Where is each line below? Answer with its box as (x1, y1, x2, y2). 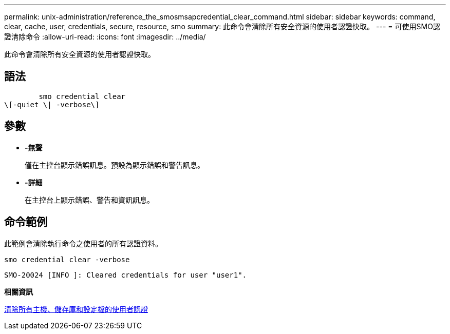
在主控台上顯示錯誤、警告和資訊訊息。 (25, 195, 154, 204)
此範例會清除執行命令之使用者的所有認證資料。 (4, 239, 162, 248)
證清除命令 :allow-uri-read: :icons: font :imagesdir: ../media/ (4, 32, 206, 41)
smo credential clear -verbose (4, 255, 130, 264)
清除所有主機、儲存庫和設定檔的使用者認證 (4, 304, 148, 313)
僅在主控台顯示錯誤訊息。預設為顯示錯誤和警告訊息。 (25, 160, 204, 169)
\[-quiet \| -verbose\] (4, 100, 100, 109)
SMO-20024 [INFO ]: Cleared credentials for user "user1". (4, 270, 247, 279)
